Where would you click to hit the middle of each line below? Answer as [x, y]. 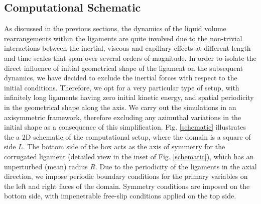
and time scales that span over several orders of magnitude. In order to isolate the [130, 58]
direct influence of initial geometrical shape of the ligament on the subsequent [124, 68]
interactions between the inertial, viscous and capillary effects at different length [127, 48]
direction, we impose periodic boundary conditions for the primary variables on [126, 176]
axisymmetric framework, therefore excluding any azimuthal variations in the [123, 117]
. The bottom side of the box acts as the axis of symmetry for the [124, 146]
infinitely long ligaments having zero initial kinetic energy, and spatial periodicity [129, 97]
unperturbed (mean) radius [46, 166]
